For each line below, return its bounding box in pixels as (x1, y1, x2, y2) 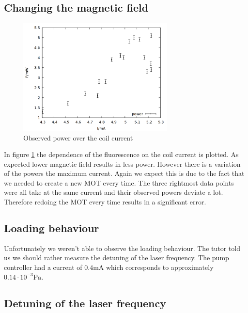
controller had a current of (4, 262, 82, 272)
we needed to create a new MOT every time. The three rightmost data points (4, 177, 234, 188)
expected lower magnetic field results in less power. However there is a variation (4, 158, 241, 169)
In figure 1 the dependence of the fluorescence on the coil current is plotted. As (4, 149, 239, 159)
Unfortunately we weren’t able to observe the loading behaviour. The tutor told (4, 243, 240, 253)
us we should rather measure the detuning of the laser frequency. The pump (4, 252, 229, 263)
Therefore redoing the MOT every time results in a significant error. (4, 196, 206, 206)
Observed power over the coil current (23, 133, 133, 143)
